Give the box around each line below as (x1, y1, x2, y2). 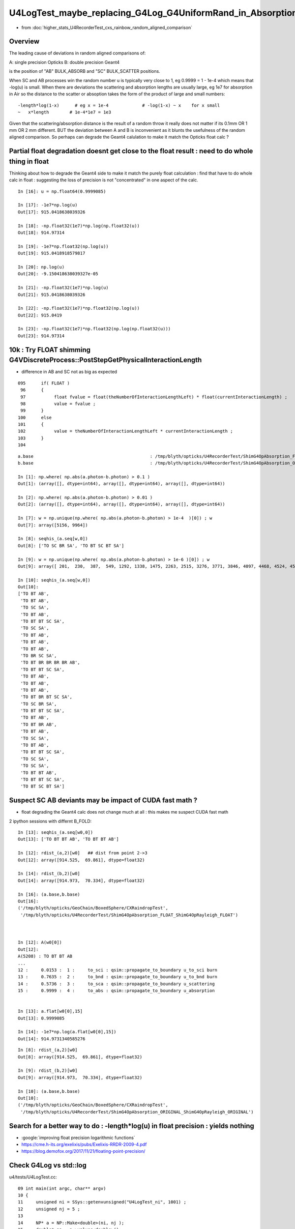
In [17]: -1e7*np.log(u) (18, 202, 78, 208)
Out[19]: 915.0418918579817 (18, 251, 86, 256)
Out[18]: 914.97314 (18, 230, 65, 235)
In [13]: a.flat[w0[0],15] (18, 1008, 83, 1014)
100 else (18, 414, 52, 420)
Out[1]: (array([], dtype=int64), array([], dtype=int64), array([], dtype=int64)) (18, 481, 226, 487)
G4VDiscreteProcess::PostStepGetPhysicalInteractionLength (9, 356, 202, 364)
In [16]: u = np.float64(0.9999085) (18, 188, 106, 194)
